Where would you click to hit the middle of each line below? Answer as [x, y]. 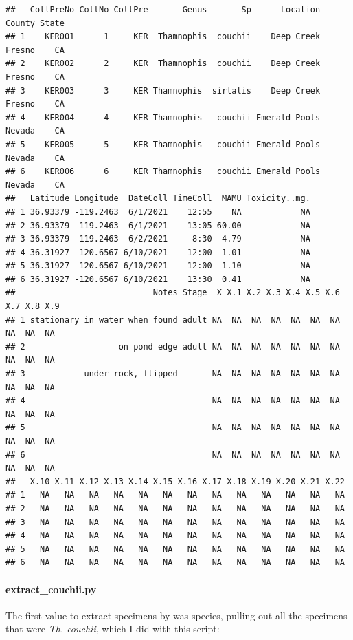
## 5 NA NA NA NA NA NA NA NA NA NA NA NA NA [175, 549]
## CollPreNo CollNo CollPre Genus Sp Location [163, 10]
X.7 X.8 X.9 [33, 307]
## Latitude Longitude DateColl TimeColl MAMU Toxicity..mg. [158, 199]
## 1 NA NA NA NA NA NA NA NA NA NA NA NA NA [175, 495]
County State [35, 23]
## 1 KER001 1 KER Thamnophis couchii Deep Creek [163, 37]
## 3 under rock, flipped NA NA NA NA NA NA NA [173, 374]
